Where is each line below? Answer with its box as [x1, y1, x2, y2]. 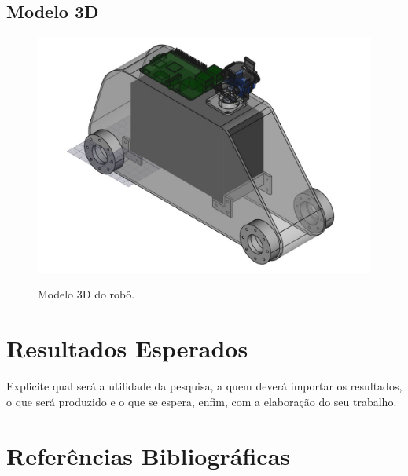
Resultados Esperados [6, 332, 248, 364]
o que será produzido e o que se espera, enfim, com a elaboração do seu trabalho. [6, 393, 397, 409]
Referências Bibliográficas [6, 439, 291, 471]
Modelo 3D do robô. [38, 286, 135, 302]
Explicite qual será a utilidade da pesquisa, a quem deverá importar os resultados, [6, 378, 402, 394]
